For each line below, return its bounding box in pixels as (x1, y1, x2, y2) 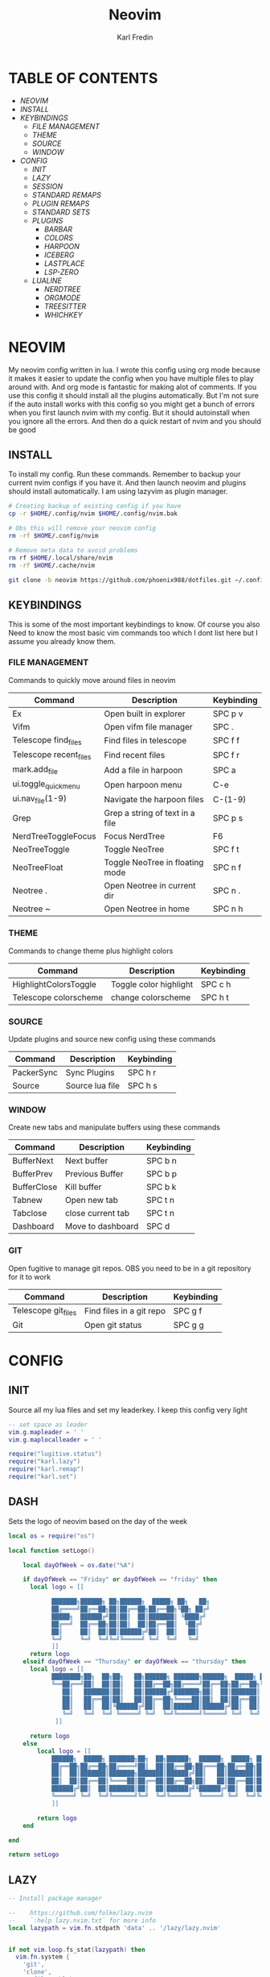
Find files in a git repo (84, 1305, 166, 1317)
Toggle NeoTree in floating (104, 857, 204, 868)
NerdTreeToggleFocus (12, 830, 96, 842)
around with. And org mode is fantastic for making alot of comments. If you (8, 381, 257, 392)
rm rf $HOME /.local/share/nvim (8, 554, 113, 562)
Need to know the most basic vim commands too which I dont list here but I (8, 628, 259, 638)
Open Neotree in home (104, 903, 190, 914)
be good (8, 425, 36, 435)
